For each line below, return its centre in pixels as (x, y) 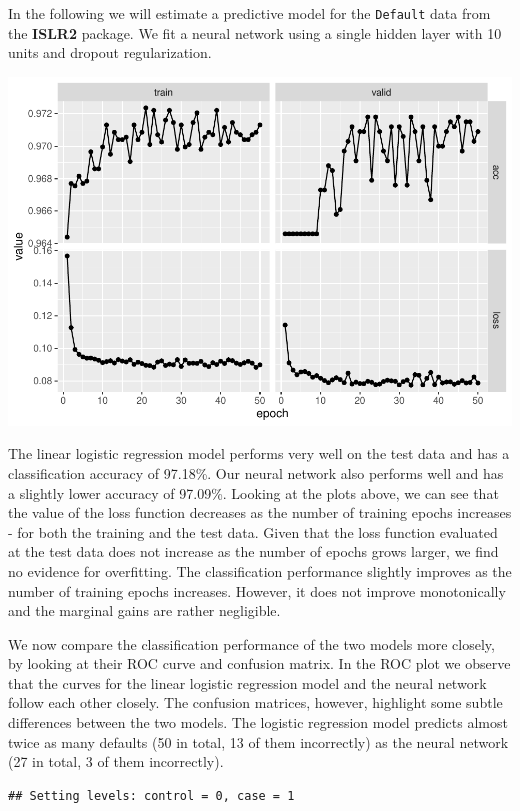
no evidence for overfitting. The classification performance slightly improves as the (260, 570)
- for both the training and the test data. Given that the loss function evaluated (253, 531)
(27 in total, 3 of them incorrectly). (116, 761)
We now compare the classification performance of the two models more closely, (251, 643)
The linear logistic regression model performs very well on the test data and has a (259, 453)
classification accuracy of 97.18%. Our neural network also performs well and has (256, 472)
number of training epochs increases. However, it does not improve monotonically (257, 590)
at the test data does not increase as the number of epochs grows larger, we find (253, 551)
